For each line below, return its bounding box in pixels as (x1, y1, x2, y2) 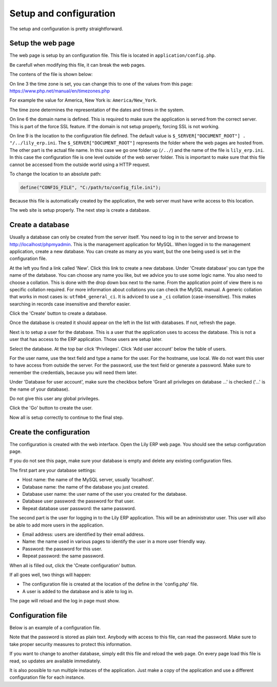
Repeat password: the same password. (22, 553, 105, 559)
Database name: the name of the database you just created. (22, 483, 149, 490)
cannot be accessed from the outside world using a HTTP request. (9, 161, 151, 168)
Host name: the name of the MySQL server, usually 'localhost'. (22, 477, 154, 483)
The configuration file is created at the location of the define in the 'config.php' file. (22, 581, 199, 587)
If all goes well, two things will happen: (9, 572, 92, 578)
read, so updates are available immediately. (9, 658, 101, 664)
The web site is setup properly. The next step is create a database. (9, 207, 151, 213)
